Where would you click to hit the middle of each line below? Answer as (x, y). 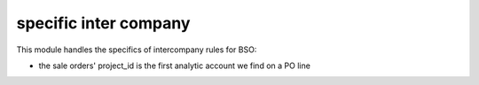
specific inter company (103, 23)
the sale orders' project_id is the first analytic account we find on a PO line (174, 66)
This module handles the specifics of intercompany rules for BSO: (137, 50)
